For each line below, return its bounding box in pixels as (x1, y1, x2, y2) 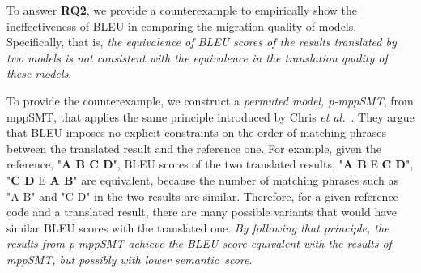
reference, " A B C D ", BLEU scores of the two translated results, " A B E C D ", (6, 156, 414, 173)
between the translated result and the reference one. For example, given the (6, 139, 381, 156)
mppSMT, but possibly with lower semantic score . (6, 250, 253, 267)
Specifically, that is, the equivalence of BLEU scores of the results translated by (6, 33, 397, 50)
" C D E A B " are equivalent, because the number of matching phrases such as (6, 171, 399, 188)
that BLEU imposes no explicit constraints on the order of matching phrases (6, 124, 387, 141)
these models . (6, 65, 72, 82)
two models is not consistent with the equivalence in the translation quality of (6, 49, 388, 66)
